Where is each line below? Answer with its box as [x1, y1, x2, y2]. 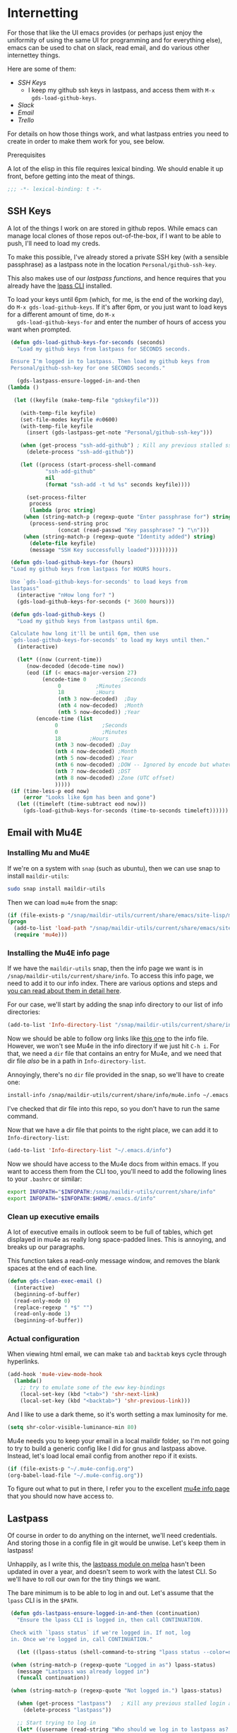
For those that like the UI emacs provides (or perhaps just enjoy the [7, 28, 203, 37]
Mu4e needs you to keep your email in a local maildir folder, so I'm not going [7, 1436, 229, 1445]
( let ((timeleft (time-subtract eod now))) [16, 801, 147, 808]
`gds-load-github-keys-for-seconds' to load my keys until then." [10, 637, 210, 644]
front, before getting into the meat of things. [7, 172, 135, 180]
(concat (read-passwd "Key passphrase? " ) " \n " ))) [57, 527, 210, 534]
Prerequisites [7, 151, 46, 159]
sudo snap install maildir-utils [7, 885, 106, 892]
